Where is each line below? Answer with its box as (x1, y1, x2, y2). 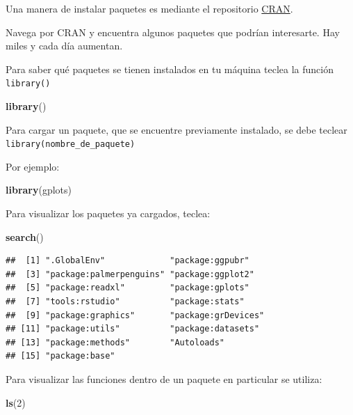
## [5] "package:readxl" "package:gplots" (6, 283, 249, 293)
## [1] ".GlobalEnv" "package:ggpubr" (6, 256, 249, 266)
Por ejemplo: (6, 159, 60, 173)
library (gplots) (6, 182, 72, 197)
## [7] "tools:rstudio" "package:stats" (6, 297, 245, 307)
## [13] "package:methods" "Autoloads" (6, 337, 224, 347)
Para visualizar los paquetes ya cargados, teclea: (6, 206, 211, 221)
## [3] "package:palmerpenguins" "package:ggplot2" (6, 269, 254, 279)
